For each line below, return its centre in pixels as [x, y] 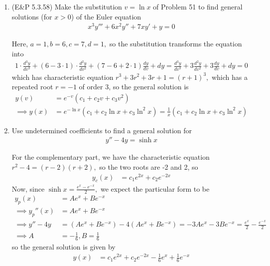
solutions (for [32, 16]
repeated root [32, 87]
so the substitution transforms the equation [176, 44]
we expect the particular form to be [155, 188]
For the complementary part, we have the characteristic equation [111, 157]
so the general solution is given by [64, 247]
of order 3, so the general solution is [134, 87]
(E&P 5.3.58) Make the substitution [67, 6]
